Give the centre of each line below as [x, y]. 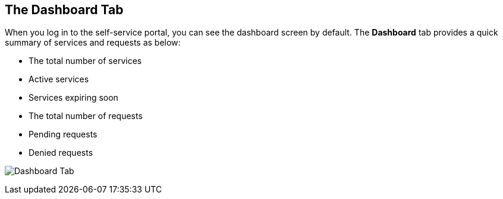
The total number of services [85, 61]
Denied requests [61, 153]
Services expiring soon [73, 98]
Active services [59, 79]
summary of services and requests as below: [93, 43]
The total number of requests [86, 116]
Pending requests [63, 134]
